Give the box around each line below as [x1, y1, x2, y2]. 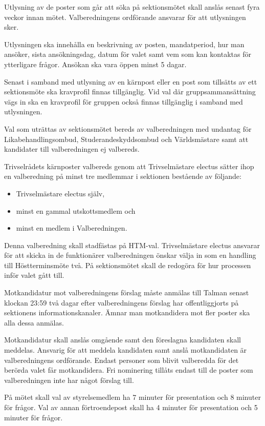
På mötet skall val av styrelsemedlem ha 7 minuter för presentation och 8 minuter [4, 392, 261, 402]
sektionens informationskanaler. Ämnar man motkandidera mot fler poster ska [4, 307, 250, 318]
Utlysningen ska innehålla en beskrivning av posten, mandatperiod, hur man [4, 38, 245, 49]
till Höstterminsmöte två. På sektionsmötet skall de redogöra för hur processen [4, 259, 251, 270]
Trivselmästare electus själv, [16, 188, 105, 198]
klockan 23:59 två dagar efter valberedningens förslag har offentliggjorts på [4, 297, 239, 308]
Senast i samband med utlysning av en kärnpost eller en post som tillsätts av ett [4, 76, 257, 87]
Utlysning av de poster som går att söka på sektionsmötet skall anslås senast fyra [4, 2, 260, 12]
